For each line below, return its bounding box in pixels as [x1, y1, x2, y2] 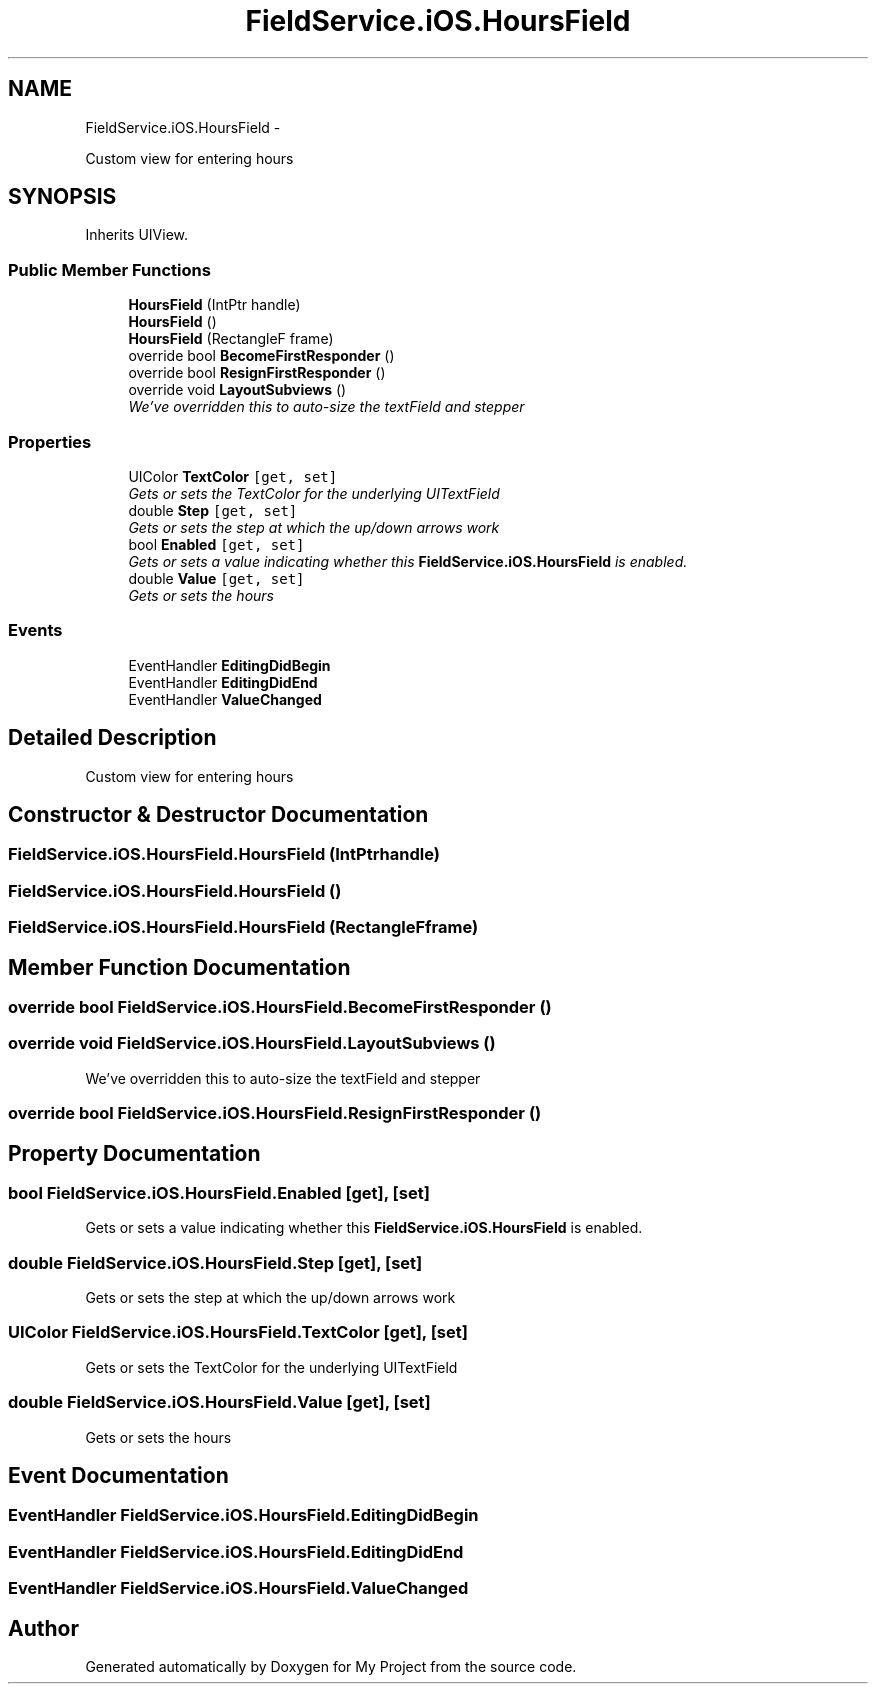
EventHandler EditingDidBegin [128, 656, 331, 674]
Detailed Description [8, 725, 217, 751]
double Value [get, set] [128, 569, 305, 587]
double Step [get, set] [128, 501, 298, 519]
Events [8, 620, 63, 641]
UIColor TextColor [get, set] [128, 467, 338, 485]
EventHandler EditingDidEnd [128, 673, 318, 691]
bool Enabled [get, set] [128, 535, 305, 553]
